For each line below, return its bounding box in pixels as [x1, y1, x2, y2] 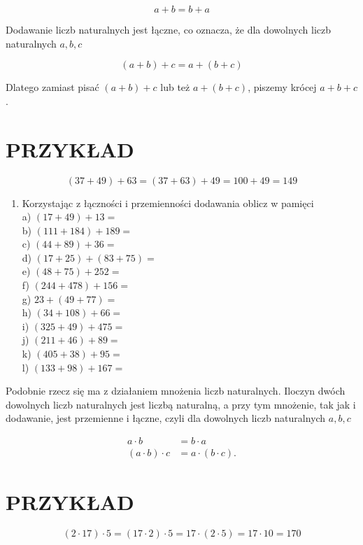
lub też [160, 80, 190, 94]
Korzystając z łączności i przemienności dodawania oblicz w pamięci [22, 195, 314, 210]
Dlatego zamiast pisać [6, 80, 99, 94]
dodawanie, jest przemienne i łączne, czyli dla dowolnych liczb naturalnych [6, 411, 326, 425]
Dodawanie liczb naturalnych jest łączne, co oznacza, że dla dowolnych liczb [6, 22, 332, 36]
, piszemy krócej [248, 80, 317, 94]
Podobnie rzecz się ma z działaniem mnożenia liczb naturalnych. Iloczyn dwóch [6, 383, 346, 398]
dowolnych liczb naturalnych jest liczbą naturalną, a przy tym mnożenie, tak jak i [6, 397, 356, 411]
